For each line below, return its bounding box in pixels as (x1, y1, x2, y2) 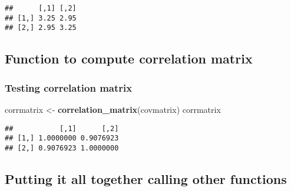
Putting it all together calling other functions (5, 169, 287, 187)
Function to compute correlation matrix (5, 49, 253, 68)
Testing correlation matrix (5, 80, 133, 95)
